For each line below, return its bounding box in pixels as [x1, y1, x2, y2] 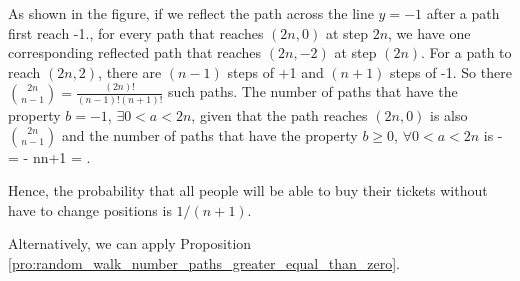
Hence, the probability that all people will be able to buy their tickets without [8, 180, 488, 201]
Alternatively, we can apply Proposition [8, 233, 252, 254]
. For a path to [421, 42, 512, 63]
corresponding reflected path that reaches [8, 42, 262, 63]
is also [430, 105, 468, 125]
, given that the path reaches [191, 105, 368, 125]
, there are [98, 61, 162, 82]
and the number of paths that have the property [61, 124, 358, 145]
